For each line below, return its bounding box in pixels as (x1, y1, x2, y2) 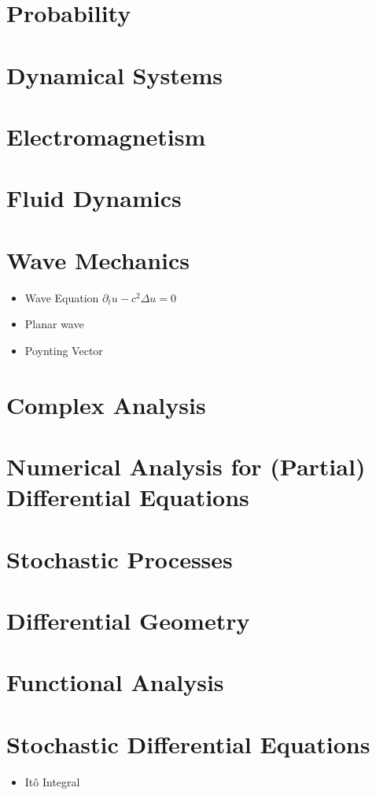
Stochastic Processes (6, 542, 233, 575)
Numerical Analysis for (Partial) (6, 449, 366, 482)
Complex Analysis (6, 388, 206, 420)
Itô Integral (24, 773, 80, 789)
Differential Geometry (6, 604, 250, 636)
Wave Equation (24, 289, 99, 305)
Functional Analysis (6, 666, 224, 698)
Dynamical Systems (6, 58, 223, 91)
